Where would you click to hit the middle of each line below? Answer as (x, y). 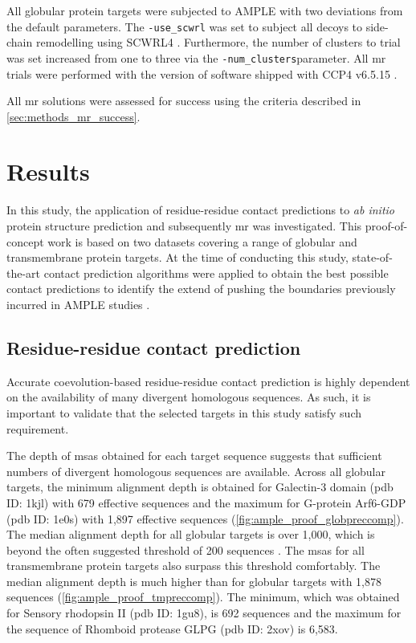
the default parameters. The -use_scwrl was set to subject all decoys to (185, 26)
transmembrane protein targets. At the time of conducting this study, (177, 257)
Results (48, 171)
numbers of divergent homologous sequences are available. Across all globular (196, 471)
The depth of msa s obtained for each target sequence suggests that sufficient (194, 456)
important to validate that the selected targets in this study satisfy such (184, 412)
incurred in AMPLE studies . (78, 304)
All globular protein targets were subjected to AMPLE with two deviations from (205, 10)
